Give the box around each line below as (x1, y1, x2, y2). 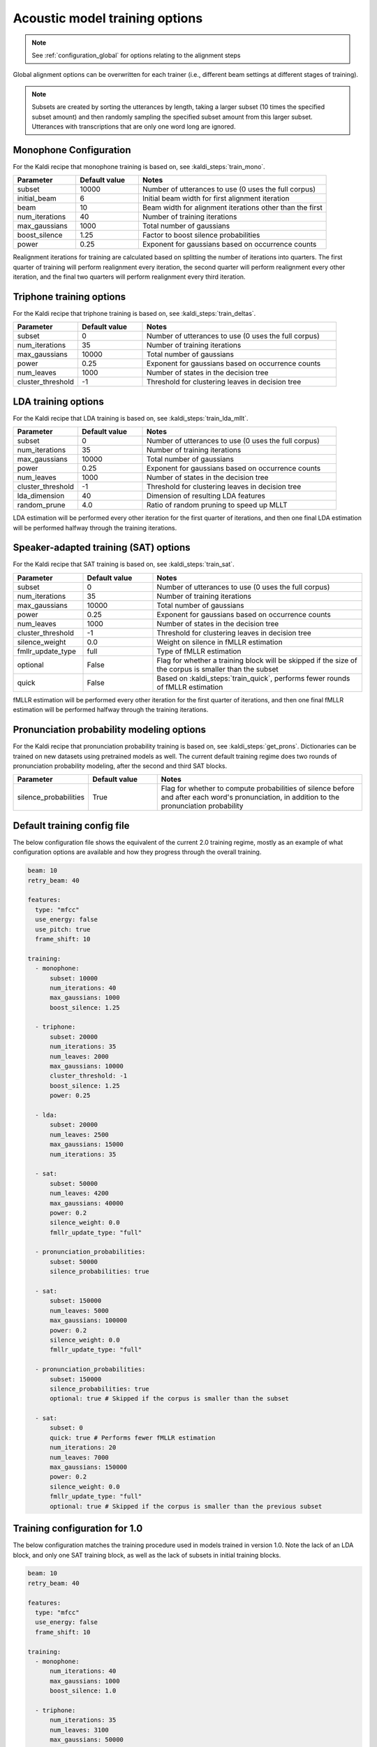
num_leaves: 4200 (50, 1189, 110, 1198)
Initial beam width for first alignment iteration (142, 194, 290, 203)
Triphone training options (13, 291, 126, 303)
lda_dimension (17, 491, 65, 501)
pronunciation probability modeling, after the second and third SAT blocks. (13, 762, 228, 770)
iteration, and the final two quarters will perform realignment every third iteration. (13, 273, 246, 281)
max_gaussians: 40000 (50, 1199, 124, 1207)
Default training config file (13, 820, 130, 832)
